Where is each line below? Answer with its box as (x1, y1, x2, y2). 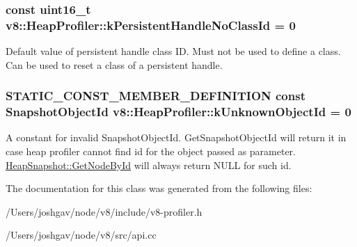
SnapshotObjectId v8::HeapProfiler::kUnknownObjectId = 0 (6, 103, 351, 120)
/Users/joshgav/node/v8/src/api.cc (6, 228, 157, 242)
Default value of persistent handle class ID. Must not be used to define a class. (6, 44, 341, 58)
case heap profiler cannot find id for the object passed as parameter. (6, 144, 296, 159)
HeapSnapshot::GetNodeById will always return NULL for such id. (6, 157, 292, 172)
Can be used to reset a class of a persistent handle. (6, 57, 223, 72)
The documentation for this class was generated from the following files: (6, 181, 312, 196)
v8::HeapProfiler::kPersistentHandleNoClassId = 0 (6, 16, 296, 33)
